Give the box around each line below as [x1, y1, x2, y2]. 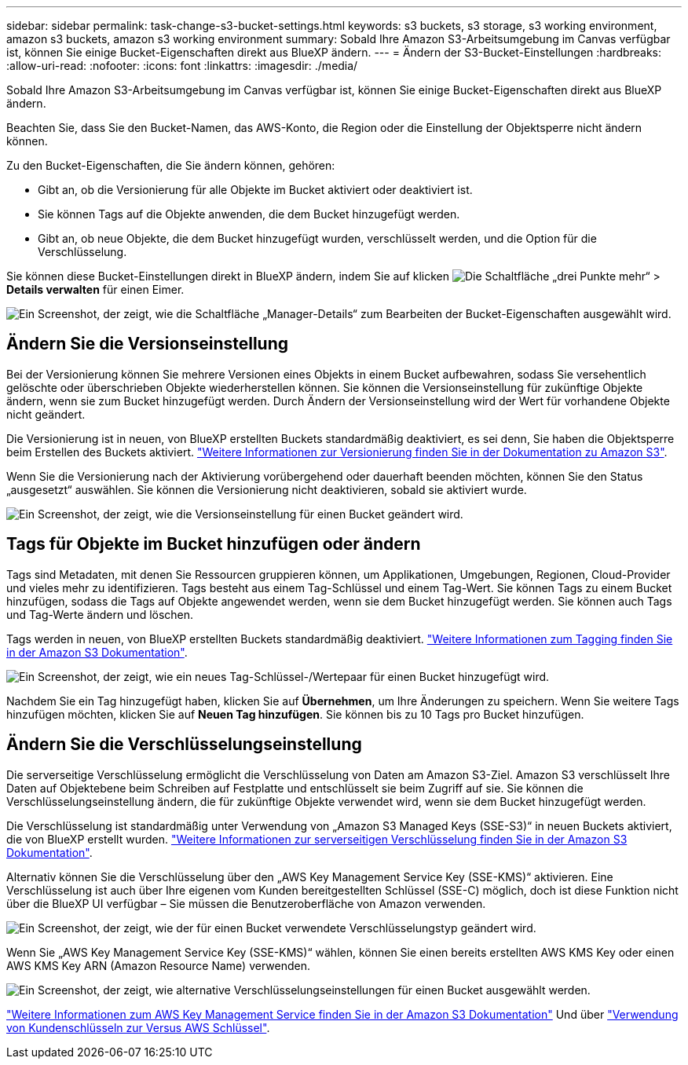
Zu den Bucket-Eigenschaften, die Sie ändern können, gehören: [6, 159, 335, 172]
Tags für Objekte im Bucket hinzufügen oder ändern [6, 534, 421, 554]
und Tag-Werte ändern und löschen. [6, 607, 194, 621]
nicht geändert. [6, 407, 86, 421]
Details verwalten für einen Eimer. [6, 283, 185, 296]
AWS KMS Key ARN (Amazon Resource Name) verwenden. [6, 958, 310, 972]
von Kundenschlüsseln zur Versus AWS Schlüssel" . [6, 1020, 270, 1034]
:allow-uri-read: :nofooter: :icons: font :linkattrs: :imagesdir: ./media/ [6, 59, 358, 72]
